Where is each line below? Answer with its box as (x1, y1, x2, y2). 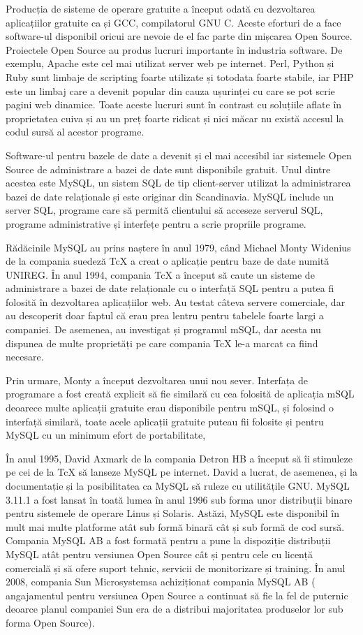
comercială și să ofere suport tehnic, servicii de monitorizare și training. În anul (6, 560, 346, 575)
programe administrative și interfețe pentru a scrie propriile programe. (6, 216, 306, 231)
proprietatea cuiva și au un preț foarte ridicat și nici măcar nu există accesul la (6, 110, 344, 125)
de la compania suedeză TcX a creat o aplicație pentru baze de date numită (6, 254, 329, 268)
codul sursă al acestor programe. (6, 124, 145, 139)
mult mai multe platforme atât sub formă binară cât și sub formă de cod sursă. (6, 519, 345, 534)
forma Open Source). (6, 615, 95, 629)
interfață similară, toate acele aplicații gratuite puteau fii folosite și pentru (6, 414, 324, 428)
